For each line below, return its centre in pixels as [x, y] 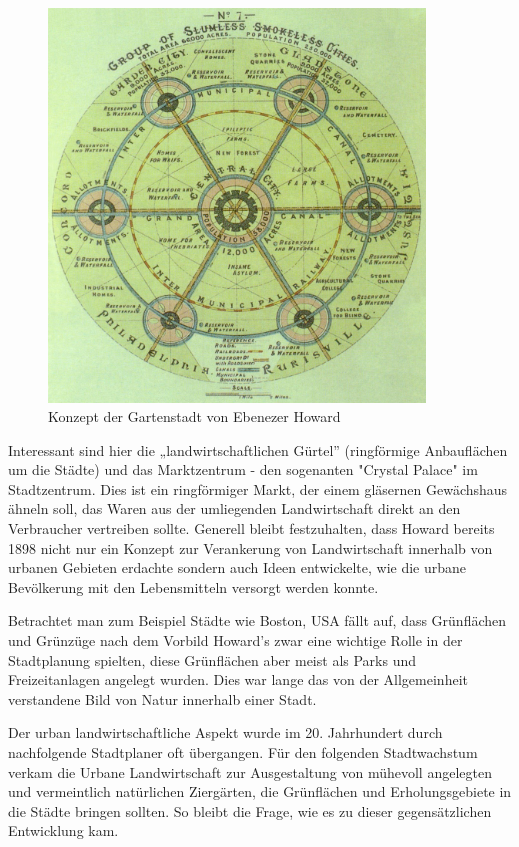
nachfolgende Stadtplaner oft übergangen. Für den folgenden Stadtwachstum [243, 752]
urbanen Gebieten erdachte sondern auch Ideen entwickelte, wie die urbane [237, 567]
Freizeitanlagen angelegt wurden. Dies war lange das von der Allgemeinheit [238, 679]
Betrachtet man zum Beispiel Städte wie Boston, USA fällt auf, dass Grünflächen [257, 620]
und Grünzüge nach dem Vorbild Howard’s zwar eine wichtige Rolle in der [235, 640]
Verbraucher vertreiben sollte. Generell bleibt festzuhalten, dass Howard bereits [251, 528]
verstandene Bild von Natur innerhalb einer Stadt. [162, 698]
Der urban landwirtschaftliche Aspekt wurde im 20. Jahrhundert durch [225, 732]
